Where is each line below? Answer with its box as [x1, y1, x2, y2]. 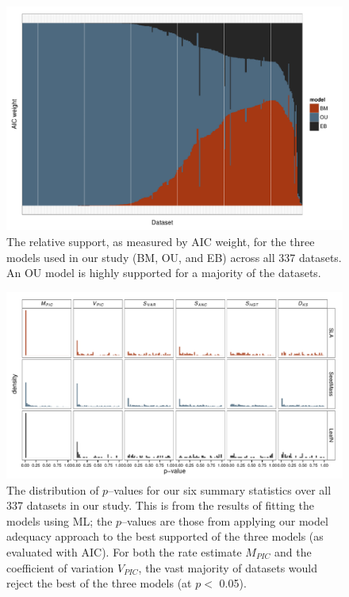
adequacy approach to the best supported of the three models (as [6, 528, 324, 545]
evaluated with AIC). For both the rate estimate [6, 543, 242, 560]
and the [274, 543, 312, 560]
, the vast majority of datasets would [138, 559, 318, 576]
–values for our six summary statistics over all [108, 481, 332, 498]
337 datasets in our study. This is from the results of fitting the [6, 497, 314, 514]
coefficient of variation [6, 559, 114, 576]
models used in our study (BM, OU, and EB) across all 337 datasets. [6, 248, 342, 265]
